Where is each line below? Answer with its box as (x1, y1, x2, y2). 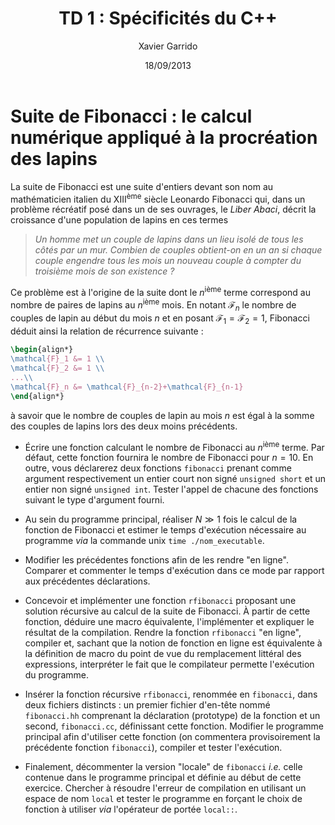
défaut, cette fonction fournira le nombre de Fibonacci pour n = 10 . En (24, 452, 314, 464)
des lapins (10, 147, 98, 170)
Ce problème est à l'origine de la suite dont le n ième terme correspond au (10, 285, 311, 298)
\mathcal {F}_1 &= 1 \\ (10, 354, 105, 364)
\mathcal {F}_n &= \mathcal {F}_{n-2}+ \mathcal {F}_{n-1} (10, 382, 244, 392)
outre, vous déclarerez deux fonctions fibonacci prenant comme (24, 462, 292, 474)
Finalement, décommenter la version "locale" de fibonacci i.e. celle (24, 761, 303, 773)
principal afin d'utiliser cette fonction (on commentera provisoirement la (24, 731, 321, 743)
